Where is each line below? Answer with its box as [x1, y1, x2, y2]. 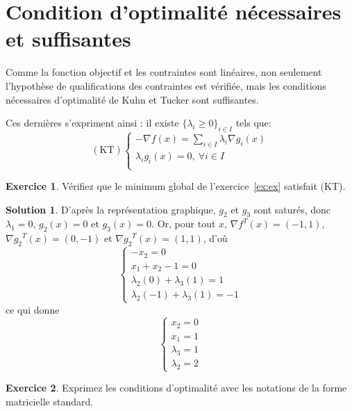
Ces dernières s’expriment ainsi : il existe [6, 115, 179, 130]
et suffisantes [6, 24, 131, 53]
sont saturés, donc [253, 202, 331, 216]
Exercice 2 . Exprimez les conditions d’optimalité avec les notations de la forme [6, 380, 347, 395]
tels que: [235, 115, 271, 130]
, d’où [203, 231, 228, 245]
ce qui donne [6, 302, 60, 316]
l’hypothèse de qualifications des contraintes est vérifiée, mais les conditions [6, 78, 326, 92]
